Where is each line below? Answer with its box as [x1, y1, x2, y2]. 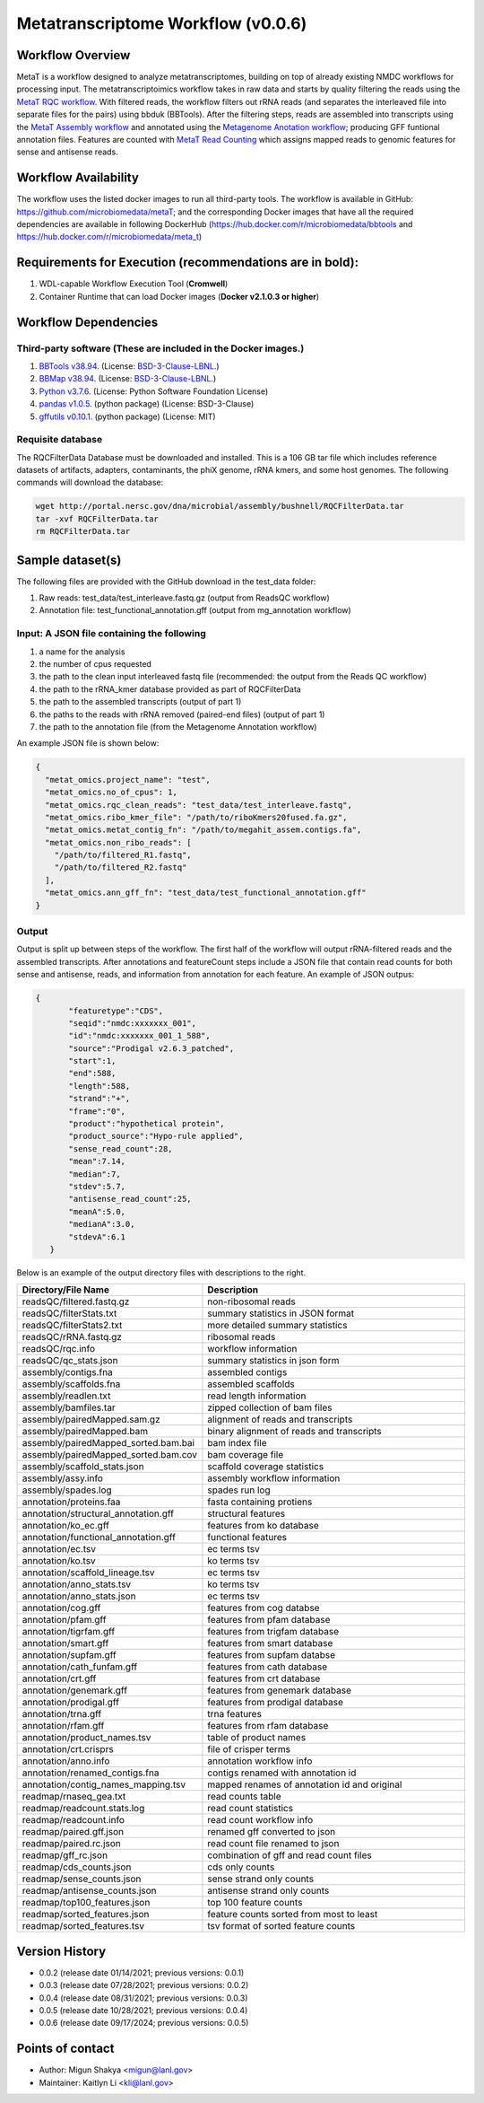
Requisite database [16, 434, 103, 446]
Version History [16, 1943, 107, 1958]
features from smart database [207, 1637, 333, 1650]
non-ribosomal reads [207, 1295, 296, 1308]
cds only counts [207, 1861, 275, 1873]
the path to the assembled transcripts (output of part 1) [39, 697, 242, 707]
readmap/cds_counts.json [22, 1861, 132, 1873]
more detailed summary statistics [207, 1319, 348, 1332]
